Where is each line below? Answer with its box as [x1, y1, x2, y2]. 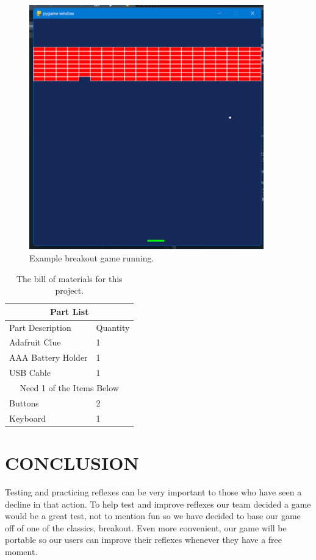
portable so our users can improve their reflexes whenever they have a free [5, 533, 282, 546]
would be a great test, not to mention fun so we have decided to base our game [5, 509, 301, 522]
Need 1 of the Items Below [20, 381, 119, 394]
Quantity [96, 321, 130, 333]
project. [55, 284, 84, 297]
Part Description [9, 321, 71, 333]
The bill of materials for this [16, 272, 123, 285]
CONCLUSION [5, 450, 139, 475]
